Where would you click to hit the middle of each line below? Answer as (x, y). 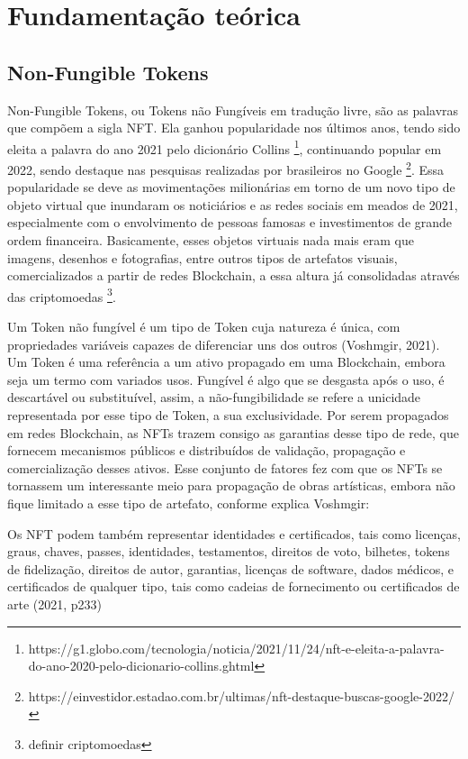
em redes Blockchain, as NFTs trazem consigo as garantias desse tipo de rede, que (233, 432)
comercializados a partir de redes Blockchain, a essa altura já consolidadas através (234, 275)
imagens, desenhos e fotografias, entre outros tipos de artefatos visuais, (202, 257)
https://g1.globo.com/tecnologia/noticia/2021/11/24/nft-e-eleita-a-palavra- (236, 648)
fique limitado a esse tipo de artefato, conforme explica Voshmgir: (189, 503)
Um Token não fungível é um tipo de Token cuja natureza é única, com (204, 327)
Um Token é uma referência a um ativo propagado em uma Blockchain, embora (226, 362)
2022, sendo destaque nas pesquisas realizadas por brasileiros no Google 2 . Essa (226, 168)
